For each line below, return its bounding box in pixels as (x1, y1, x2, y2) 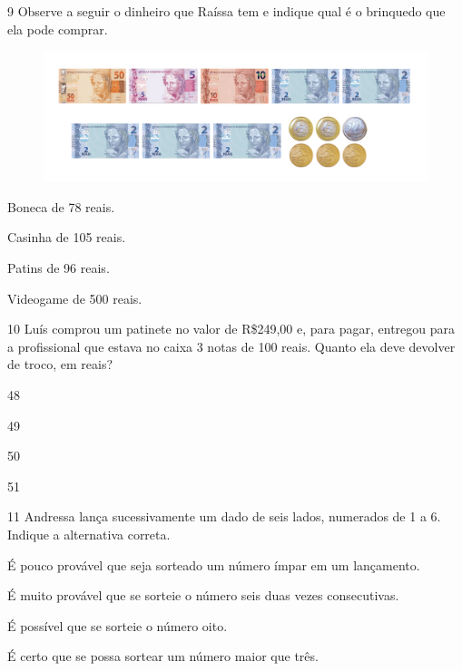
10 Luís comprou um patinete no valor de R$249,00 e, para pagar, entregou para (7, 319, 456, 338)
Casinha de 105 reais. (7, 228, 126, 247)
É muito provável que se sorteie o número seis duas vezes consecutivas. (7, 586, 399, 605)
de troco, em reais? (7, 355, 113, 374)
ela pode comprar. (7, 19, 108, 38)
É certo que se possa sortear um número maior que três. (7, 647, 319, 666)
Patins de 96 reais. (7, 258, 110, 277)
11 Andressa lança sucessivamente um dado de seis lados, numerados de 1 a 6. (7, 507, 441, 526)
